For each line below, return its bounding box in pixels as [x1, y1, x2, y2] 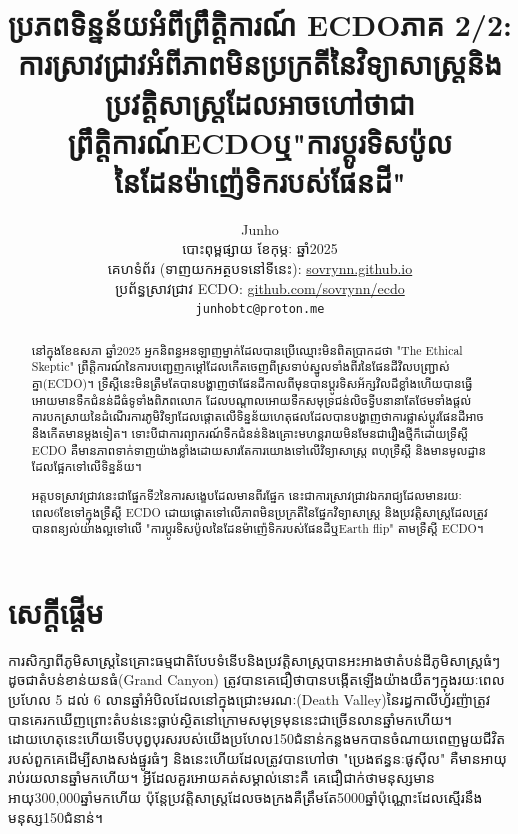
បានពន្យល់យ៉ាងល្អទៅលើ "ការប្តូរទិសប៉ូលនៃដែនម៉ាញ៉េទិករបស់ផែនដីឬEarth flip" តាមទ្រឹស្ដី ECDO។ [31, 520, 484, 537]
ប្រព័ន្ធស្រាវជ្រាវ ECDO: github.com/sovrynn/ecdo [115, 277, 405, 298]
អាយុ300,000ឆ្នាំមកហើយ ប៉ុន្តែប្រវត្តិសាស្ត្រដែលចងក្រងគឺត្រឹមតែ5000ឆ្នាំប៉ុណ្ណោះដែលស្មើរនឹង [8, 786, 483, 807]
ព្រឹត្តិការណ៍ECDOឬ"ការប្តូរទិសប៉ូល [67, 121, 453, 162]
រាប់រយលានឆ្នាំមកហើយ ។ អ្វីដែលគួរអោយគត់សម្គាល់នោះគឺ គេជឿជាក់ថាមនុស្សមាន [8, 767, 435, 788]
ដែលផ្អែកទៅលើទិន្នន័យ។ [31, 458, 142, 475]
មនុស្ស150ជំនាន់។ [8, 806, 103, 827]
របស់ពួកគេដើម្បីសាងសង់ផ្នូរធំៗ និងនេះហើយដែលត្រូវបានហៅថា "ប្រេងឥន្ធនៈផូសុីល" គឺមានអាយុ [8, 747, 507, 768]
